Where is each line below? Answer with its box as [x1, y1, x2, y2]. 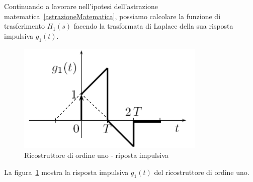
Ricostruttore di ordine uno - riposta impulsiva [24, 150, 168, 160]
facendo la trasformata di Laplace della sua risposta [73, 21, 233, 31]
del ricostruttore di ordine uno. [154, 166, 249, 177]
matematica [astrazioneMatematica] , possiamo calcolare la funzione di [4, 11, 221, 21]
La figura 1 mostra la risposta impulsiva [4, 166, 129, 177]
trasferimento [4, 21, 45, 31]
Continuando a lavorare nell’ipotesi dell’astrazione [4, 1, 158, 11]
